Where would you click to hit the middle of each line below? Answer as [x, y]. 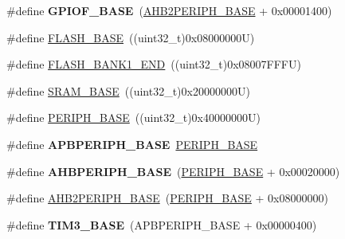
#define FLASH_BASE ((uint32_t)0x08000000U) [131, 37]
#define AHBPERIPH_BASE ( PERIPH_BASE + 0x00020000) [173, 171]
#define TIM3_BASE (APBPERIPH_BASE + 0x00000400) [162, 224]
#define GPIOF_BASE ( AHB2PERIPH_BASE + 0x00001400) [169, 10]
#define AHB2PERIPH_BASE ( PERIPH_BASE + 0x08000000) [167, 198]
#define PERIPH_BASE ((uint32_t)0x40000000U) [133, 118]
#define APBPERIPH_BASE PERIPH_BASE [132, 144]
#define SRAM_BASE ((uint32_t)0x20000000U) [128, 90]
